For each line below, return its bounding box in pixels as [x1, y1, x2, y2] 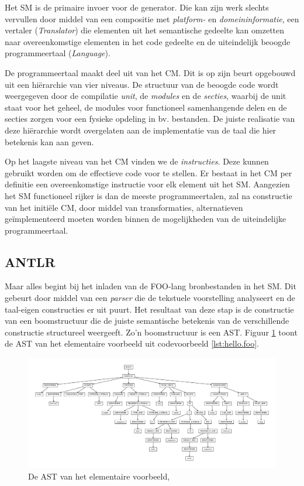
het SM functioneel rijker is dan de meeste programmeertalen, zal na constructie [5, 189, 292, 201]
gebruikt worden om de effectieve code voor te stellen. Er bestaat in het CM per [5, 166, 292, 179]
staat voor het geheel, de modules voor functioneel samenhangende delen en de [5, 101, 287, 113]
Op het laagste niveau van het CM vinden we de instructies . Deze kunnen [5, 155, 269, 167]
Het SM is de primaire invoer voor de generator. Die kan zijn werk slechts [5, 1, 269, 13]
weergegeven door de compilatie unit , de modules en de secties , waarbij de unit [5, 90, 286, 102]
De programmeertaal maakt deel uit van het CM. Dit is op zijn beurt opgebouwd [5, 66, 296, 78]
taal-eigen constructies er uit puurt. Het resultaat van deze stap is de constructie [5, 303, 294, 315]
